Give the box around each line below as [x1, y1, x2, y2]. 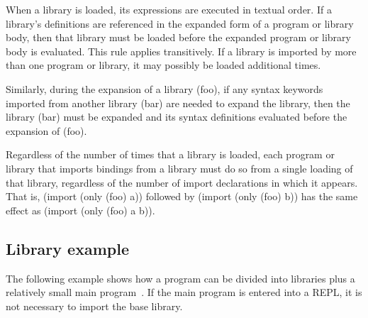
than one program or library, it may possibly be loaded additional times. [6, 57, 321, 72]
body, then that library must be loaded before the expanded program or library [6, 30, 351, 45]
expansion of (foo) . [6, 123, 87, 138]
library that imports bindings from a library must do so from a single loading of [6, 160, 353, 175]
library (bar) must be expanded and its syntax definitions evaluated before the [6, 109, 347, 124]
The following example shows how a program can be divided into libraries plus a [6, 270, 355, 285]
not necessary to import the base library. [6, 298, 183, 313]
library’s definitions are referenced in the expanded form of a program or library [6, 16, 354, 31]
